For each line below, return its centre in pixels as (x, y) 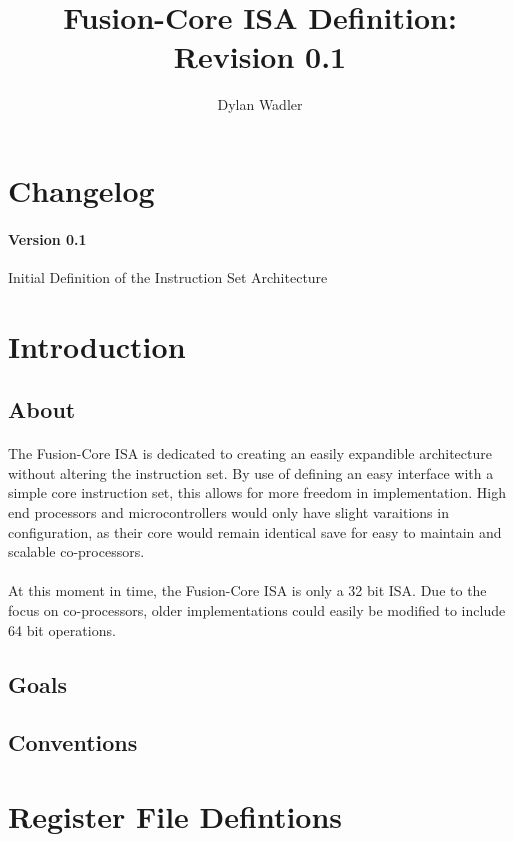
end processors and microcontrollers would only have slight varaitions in (228, 512)
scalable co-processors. (76, 551)
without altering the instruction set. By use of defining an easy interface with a (251, 472)
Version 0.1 (47, 238)
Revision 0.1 (260, 56)
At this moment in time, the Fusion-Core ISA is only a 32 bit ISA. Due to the (247, 590)
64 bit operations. (62, 629)
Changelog (81, 189)
